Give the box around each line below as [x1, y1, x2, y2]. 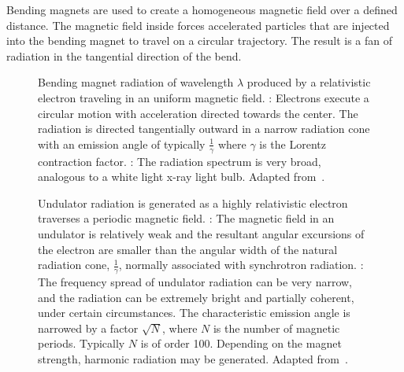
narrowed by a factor [38, 319, 139, 336]
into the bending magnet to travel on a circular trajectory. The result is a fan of [6, 32, 393, 49]
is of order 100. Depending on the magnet [140, 335, 342, 352]
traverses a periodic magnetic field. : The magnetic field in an [38, 210, 335, 227]
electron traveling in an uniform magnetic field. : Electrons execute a [38, 89, 369, 105]
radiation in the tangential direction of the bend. [6, 47, 242, 64]
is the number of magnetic [213, 319, 340, 336]
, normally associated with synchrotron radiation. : [118, 256, 364, 273]
